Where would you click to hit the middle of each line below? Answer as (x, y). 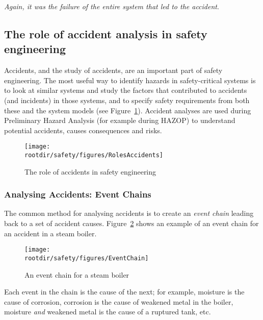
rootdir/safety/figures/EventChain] (87, 258)
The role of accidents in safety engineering (90, 171)
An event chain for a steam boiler (77, 274)
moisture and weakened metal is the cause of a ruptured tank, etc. (108, 312)
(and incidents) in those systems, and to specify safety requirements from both (127, 100)
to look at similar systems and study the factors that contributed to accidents (126, 90)
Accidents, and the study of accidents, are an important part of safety (113, 70)
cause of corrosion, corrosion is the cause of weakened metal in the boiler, (119, 301)
